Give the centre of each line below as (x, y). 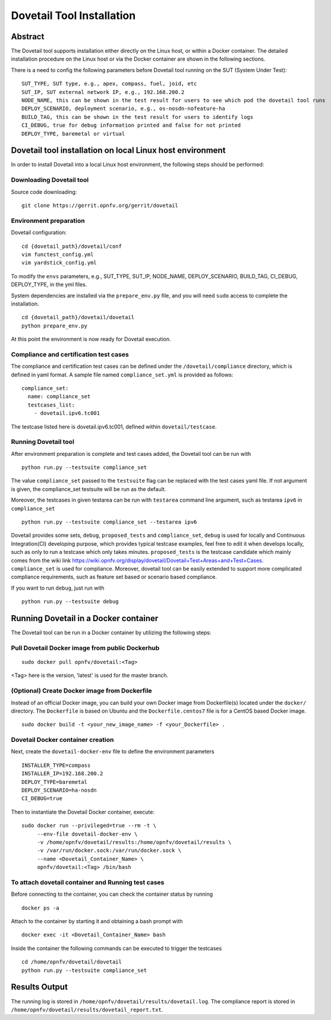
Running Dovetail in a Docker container (85, 618)
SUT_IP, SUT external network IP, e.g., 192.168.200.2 (103, 92)
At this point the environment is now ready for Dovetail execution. (91, 339)
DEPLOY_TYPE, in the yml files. (49, 285)
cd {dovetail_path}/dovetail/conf (72, 246)
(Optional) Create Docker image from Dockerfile (82, 691)
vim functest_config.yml (58, 254)
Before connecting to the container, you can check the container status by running (112, 894)
